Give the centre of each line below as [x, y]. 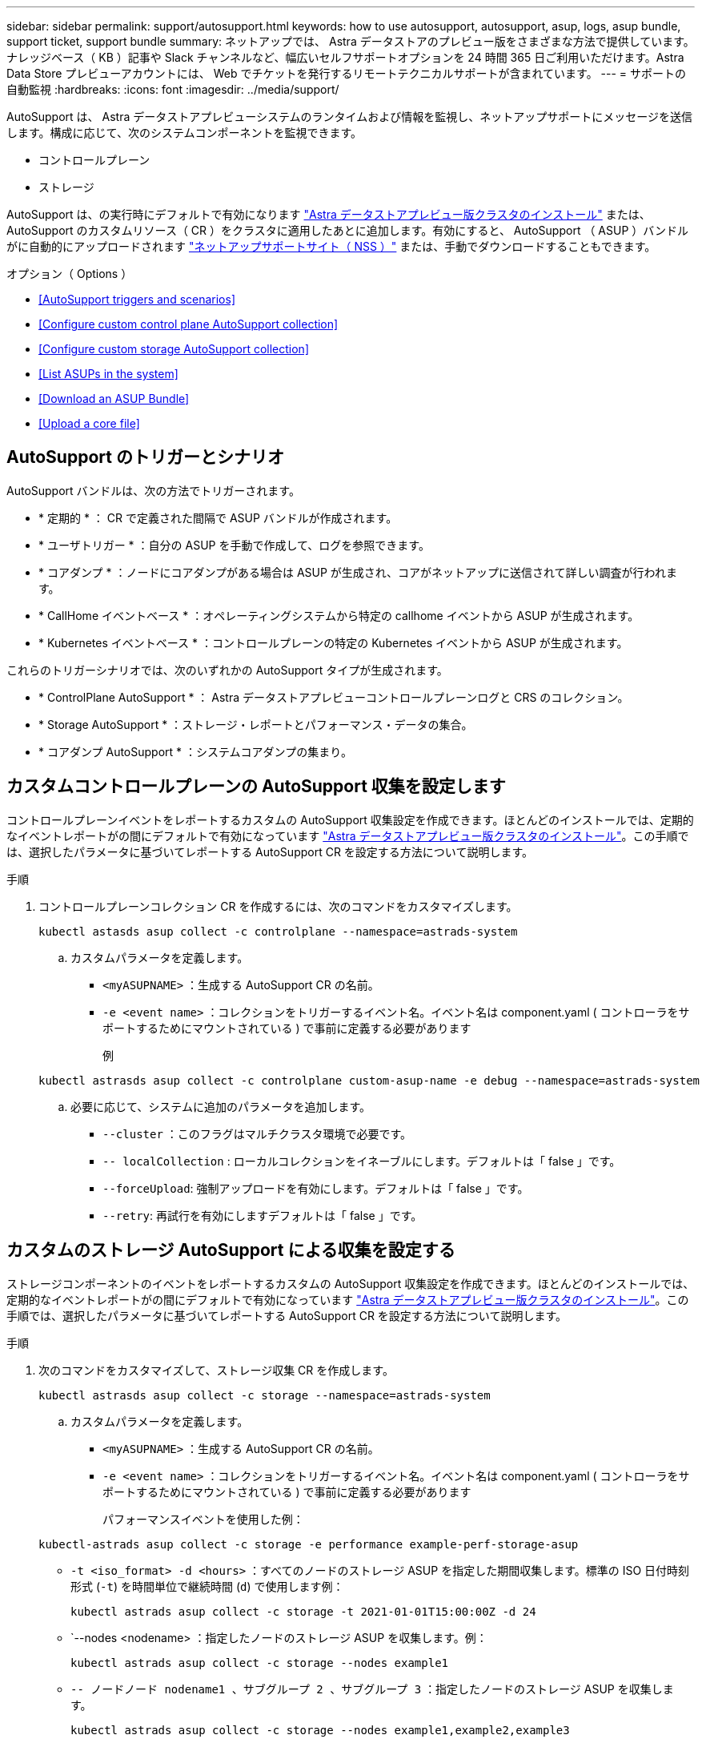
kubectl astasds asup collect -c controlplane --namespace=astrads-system [278, 931]
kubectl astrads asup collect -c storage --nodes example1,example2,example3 [320, 1730]
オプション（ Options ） [70, 274]
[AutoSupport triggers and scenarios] [137, 299]
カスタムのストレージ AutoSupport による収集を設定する [231, 1250]
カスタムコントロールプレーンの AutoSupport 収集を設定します [256, 787]
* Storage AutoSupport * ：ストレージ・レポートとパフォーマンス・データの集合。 [256, 724]
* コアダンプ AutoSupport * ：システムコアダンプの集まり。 [195, 751]
